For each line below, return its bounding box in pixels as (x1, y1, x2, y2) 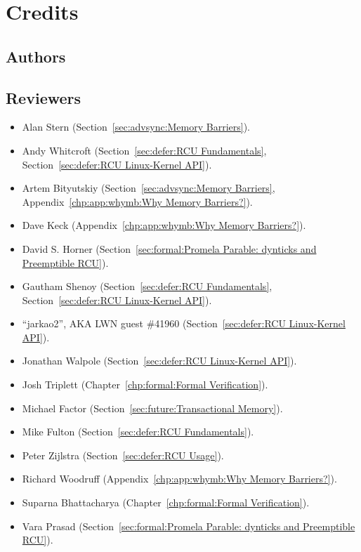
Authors (6, 45, 66, 67)
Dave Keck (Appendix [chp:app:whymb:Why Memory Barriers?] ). (22, 218, 306, 232)
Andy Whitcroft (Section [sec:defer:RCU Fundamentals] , (22, 143, 267, 157)
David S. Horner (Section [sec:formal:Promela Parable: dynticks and (22, 241, 317, 256)
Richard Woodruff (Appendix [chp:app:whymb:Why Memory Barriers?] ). (22, 471, 337, 486)
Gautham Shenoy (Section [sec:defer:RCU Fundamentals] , (22, 279, 273, 294)
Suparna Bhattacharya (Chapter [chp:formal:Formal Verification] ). (22, 495, 310, 510)
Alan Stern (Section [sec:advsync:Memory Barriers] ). (22, 119, 251, 134)
